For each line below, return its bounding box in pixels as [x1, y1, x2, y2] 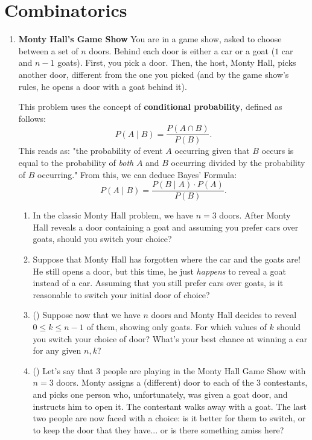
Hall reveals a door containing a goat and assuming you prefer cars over [33, 220, 299, 233]
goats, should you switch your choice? [33, 232, 172, 245]
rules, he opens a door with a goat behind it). [18, 80, 187, 92]
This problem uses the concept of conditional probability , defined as [18, 100, 282, 113]
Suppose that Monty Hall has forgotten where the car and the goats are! [33, 252, 301, 265]
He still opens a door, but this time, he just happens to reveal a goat [33, 264, 286, 277]
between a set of [18, 44, 78, 57]
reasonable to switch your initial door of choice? [33, 288, 210, 301]
